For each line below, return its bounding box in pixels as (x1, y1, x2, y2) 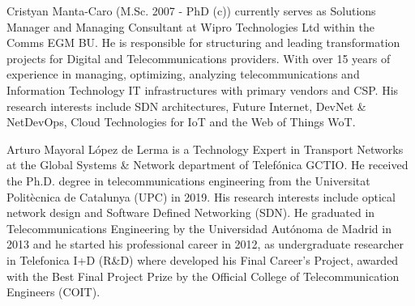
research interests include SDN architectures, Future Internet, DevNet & (6, 97, 366, 114)
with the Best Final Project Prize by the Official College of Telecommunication (6, 267, 400, 284)
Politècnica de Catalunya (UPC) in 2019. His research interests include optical (6, 188, 396, 205)
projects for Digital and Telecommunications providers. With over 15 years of (6, 49, 391, 66)
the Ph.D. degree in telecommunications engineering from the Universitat (6, 172, 370, 189)
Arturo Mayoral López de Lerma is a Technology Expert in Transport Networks (6, 140, 404, 157)
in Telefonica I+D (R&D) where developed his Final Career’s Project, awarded (6, 251, 399, 268)
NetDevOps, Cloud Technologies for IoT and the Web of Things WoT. (6, 113, 356, 130)
